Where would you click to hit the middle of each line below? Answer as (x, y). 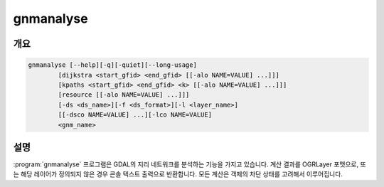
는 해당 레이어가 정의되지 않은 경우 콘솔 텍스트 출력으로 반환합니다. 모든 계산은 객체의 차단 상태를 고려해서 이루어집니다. (178, 174)
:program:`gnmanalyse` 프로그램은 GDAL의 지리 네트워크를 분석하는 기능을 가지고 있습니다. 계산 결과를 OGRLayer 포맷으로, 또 (190, 164)
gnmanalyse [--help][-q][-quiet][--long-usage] (112, 65)
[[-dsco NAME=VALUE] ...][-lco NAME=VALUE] (135, 115)
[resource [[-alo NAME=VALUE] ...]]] (124, 95)
